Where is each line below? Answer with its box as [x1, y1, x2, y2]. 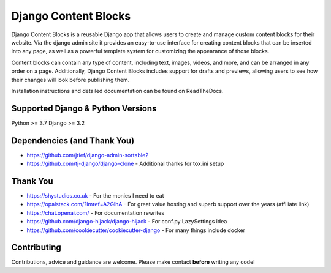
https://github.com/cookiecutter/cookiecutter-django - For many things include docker [26, 226, 245, 234]
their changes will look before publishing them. [11, 76, 130, 83]
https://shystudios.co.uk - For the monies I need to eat [26, 192, 164, 199]
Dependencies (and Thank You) [11, 135, 135, 146]
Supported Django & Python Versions [11, 103, 157, 113]
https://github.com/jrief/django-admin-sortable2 [26, 151, 149, 159]
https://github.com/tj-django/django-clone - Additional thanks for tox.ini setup [26, 160, 224, 168]
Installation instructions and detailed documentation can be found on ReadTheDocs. [11, 87, 224, 94]
